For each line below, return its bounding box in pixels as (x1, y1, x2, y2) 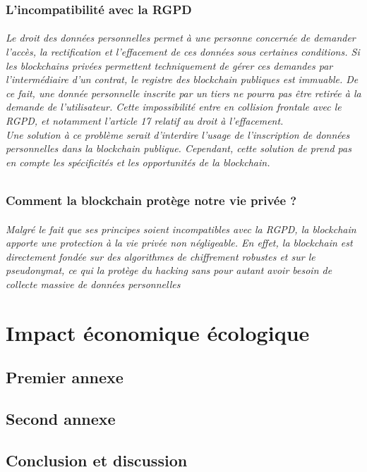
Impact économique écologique (6, 318, 310, 347)
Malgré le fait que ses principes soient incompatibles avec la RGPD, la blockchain (6, 221, 356, 236)
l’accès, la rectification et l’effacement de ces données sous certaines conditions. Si (6, 44, 360, 59)
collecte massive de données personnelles (6, 276, 181, 291)
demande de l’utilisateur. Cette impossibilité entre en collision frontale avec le (6, 99, 342, 114)
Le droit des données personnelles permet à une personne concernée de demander (6, 30, 356, 45)
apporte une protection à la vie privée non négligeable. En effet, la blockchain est (6, 235, 353, 250)
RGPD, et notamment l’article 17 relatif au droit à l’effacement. (6, 113, 284, 128)
